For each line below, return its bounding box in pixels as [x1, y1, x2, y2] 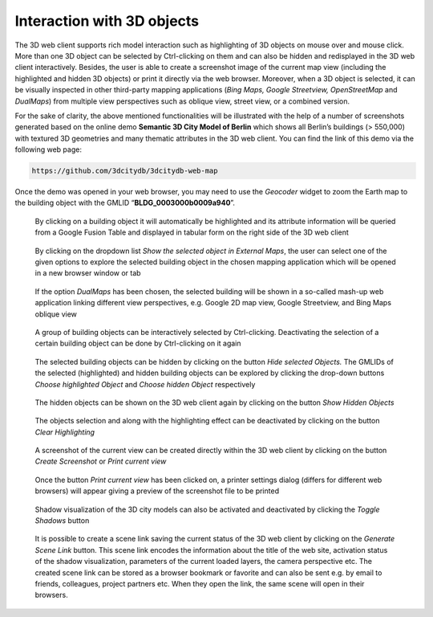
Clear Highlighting [34, 427, 95, 437]
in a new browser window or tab [34, 268, 141, 278]
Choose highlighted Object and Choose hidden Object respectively [34, 379, 256, 389]
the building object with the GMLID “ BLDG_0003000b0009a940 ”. [14, 198, 236, 208]
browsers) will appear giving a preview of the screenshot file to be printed [34, 486, 280, 496]
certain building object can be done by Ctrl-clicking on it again [34, 338, 241, 349]
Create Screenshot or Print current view [34, 456, 167, 466]
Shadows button [34, 516, 90, 525]
